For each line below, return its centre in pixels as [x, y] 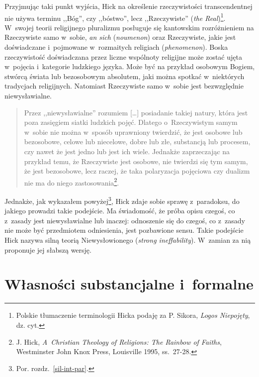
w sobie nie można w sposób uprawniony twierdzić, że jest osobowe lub [133, 132]
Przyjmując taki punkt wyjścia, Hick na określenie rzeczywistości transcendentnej [129, 6]
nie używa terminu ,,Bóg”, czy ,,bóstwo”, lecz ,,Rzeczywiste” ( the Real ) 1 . [115, 17]
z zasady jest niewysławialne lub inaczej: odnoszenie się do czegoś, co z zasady [125, 220]
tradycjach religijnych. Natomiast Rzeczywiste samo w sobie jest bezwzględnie [124, 86]
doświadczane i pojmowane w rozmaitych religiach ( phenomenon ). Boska [116, 47]
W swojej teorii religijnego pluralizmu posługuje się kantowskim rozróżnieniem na [129, 27]
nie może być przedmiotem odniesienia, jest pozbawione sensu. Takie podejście [124, 230]
